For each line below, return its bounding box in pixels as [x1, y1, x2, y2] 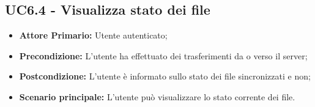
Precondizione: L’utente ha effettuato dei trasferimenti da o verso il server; [19, 49, 308, 62]
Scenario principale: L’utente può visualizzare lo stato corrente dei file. [19, 90, 295, 103]
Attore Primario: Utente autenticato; [19, 29, 168, 42]
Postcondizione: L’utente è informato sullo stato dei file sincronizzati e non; [19, 70, 311, 83]
